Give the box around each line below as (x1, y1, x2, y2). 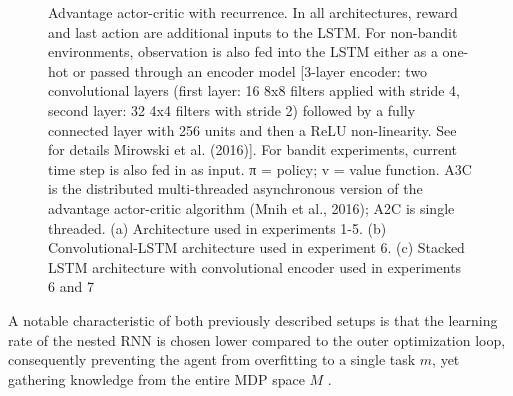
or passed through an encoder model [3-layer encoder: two (72, 60, 428, 81)
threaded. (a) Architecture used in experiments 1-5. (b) (48, 217, 387, 238)
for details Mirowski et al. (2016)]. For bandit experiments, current (48, 139, 458, 160)
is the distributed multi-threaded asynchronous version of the (48, 178, 423, 199)
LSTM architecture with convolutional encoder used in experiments (48, 256, 462, 277)
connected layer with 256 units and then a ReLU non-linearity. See (48, 119, 457, 140)
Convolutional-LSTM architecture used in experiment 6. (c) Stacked (48, 237, 465, 258)
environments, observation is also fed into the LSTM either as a (48, 41, 438, 62)
